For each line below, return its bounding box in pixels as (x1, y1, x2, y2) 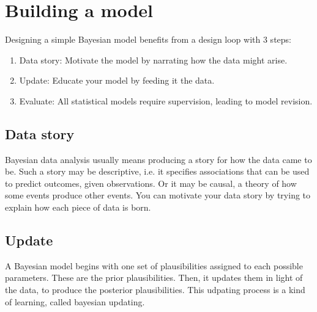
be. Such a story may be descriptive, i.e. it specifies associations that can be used (5, 165, 310, 178)
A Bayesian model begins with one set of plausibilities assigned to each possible (5, 259, 303, 272)
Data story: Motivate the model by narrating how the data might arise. (19, 53, 288, 66)
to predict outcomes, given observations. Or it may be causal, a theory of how (5, 176, 297, 189)
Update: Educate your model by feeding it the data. (19, 74, 215, 87)
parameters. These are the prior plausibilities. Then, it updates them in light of (5, 271, 303, 284)
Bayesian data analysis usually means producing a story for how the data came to (5, 153, 312, 165)
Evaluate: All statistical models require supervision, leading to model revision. (19, 94, 313, 107)
